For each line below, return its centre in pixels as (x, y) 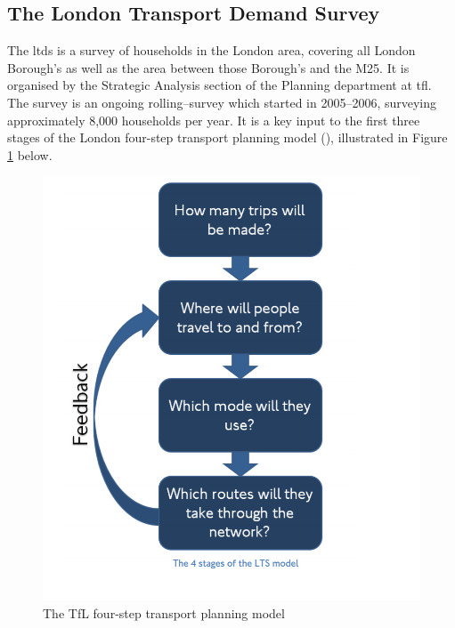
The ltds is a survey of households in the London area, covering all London (211, 50)
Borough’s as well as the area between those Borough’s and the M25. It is (208, 67)
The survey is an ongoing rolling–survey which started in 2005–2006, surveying (222, 102)
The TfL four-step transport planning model (164, 612)
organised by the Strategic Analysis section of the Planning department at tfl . (219, 85)
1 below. (30, 154)
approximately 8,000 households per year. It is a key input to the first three (214, 120)
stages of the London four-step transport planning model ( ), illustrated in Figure (227, 137)
